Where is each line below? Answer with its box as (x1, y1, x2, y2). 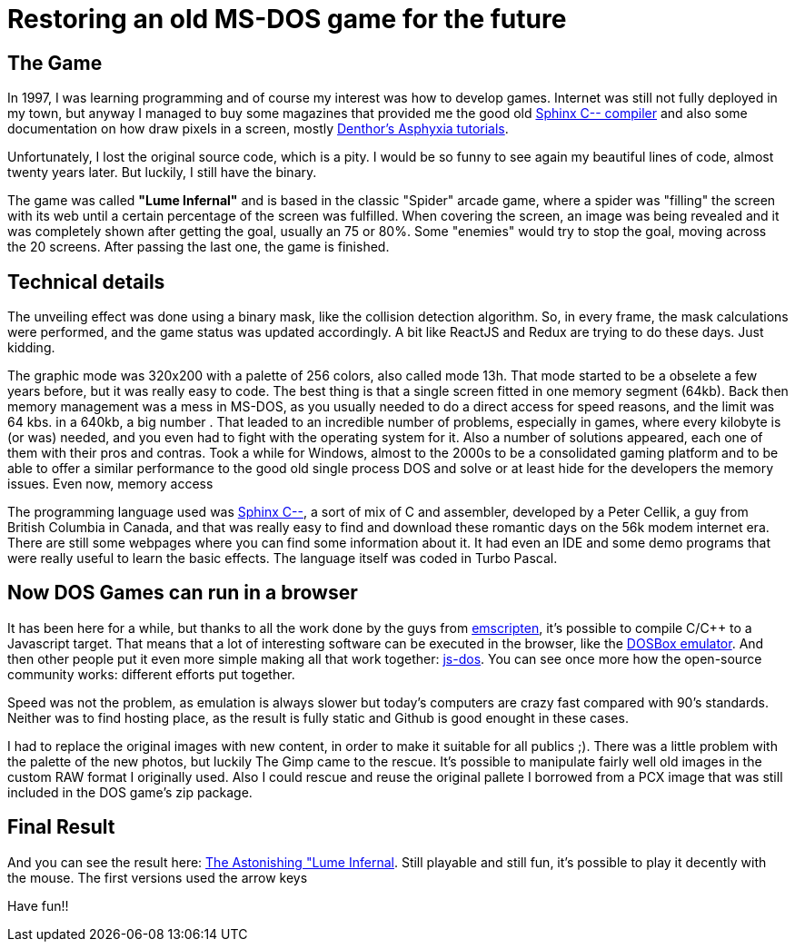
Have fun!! (7, 897, 69, 914)
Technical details (7, 270, 165, 293)
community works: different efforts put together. (7, 666, 295, 682)
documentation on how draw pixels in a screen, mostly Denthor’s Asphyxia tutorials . (7, 121, 509, 137)
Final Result (7, 816, 115, 839)
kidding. (7, 340, 55, 356)
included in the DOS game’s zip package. (7, 784, 253, 800)
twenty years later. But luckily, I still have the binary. (7, 164, 317, 181)
